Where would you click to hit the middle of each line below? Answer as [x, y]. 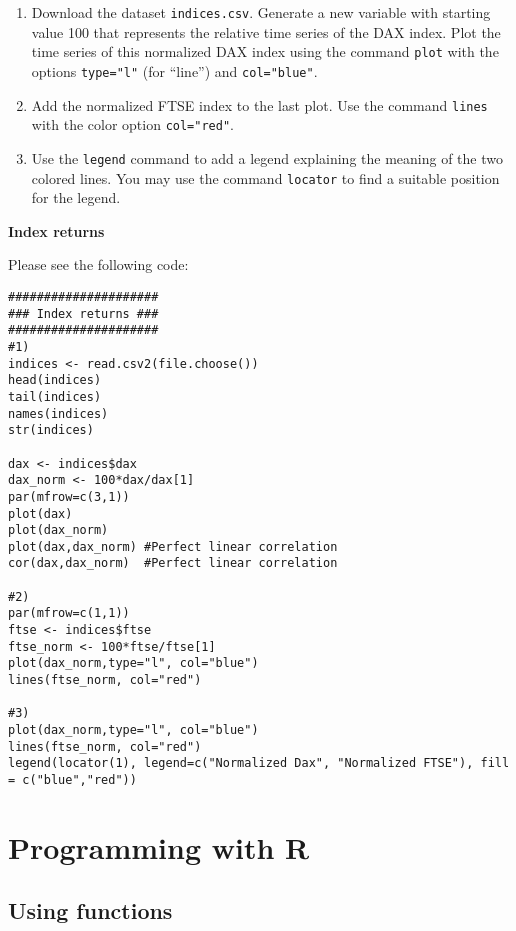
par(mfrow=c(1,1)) [69, 613]
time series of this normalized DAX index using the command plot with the [265, 51]
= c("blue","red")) [72, 780]
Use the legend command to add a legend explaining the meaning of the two [267, 157]
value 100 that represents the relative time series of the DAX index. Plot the [266, 31]
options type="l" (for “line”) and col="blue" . [174, 70]
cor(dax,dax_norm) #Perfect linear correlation [173, 563]
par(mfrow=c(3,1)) [69, 496]
